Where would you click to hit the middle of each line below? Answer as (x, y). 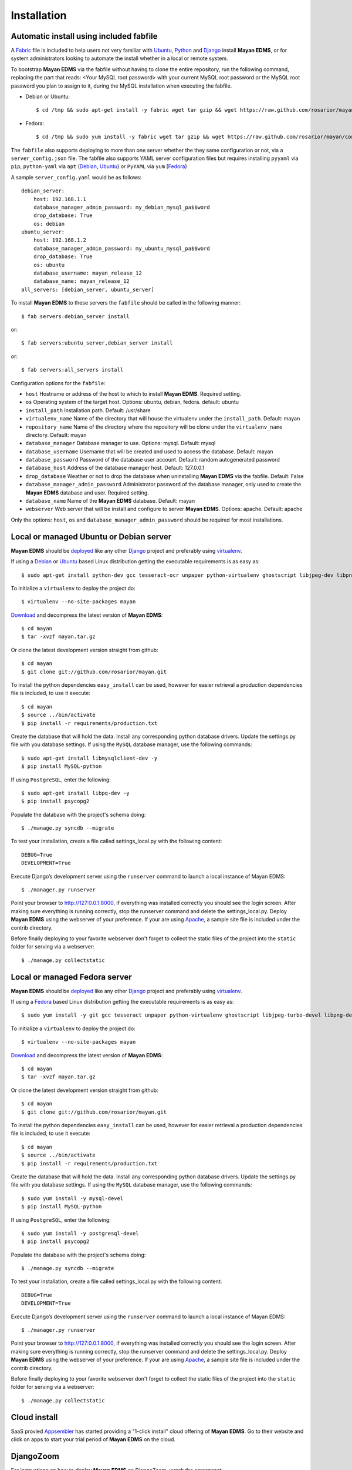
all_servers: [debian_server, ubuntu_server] (88, 289)
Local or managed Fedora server (71, 977)
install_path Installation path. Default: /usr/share (88, 410)
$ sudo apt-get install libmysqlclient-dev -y (89, 758)
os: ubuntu (49, 265)
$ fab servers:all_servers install (72, 370)
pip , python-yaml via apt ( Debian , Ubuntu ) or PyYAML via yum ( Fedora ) (99, 166)
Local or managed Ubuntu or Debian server (91, 537)
